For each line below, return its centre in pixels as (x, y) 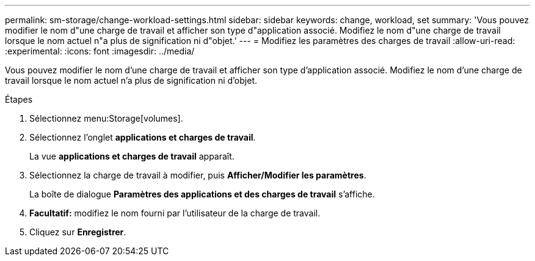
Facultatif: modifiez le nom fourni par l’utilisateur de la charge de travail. (175, 213)
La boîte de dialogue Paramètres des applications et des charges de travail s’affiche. (202, 194)
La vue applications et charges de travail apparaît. (132, 156)
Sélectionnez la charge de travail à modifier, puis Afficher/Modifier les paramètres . (198, 175)
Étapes (19, 99)
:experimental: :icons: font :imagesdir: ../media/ (100, 51)
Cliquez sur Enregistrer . (78, 232)
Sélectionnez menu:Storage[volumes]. (106, 118)
